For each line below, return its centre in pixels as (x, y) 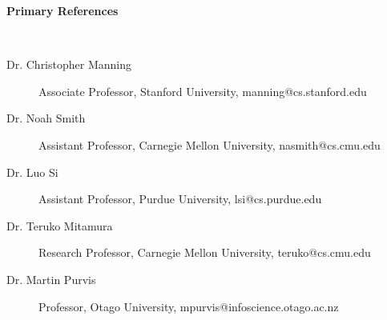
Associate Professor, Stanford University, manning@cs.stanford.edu (203, 91)
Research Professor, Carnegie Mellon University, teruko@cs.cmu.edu (205, 252)
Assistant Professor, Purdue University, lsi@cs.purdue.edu (180, 199)
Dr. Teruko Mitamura (60, 225)
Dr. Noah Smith (46, 118)
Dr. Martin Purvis (51, 279)
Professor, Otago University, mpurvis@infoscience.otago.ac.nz (189, 306)
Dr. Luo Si (32, 172)
